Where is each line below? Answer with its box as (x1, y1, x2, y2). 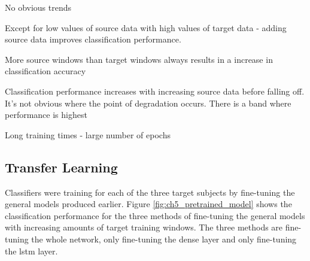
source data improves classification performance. (5, 33, 181, 45)
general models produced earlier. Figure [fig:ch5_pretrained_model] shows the (5, 198, 292, 210)
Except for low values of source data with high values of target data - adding (5, 21, 287, 34)
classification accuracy (5, 65, 86, 77)
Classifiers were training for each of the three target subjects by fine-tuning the (5, 186, 295, 198)
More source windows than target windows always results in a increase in (5, 53, 273, 65)
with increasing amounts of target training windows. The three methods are (5, 221, 283, 233)
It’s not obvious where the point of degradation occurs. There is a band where (5, 96, 291, 109)
